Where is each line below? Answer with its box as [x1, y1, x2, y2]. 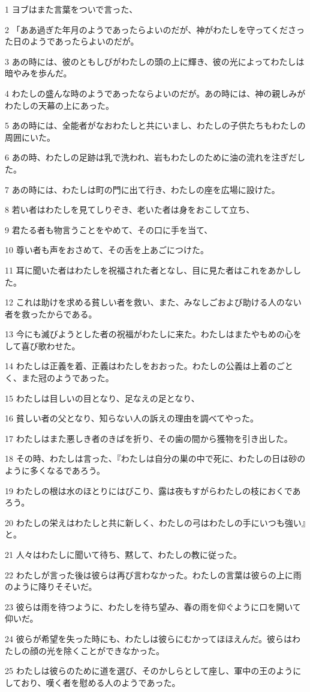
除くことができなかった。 [63, 644, 164, 657]
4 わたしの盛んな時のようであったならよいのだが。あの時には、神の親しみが [5, 87, 306, 99]
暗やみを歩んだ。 [5, 67, 72, 79]
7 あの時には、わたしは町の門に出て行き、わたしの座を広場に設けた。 [5, 183, 280, 195]
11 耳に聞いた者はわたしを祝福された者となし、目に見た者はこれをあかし [5, 263, 293, 276]
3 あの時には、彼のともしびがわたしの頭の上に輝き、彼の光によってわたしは [5, 55, 305, 67]
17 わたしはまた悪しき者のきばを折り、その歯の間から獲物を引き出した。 [5, 432, 293, 444]
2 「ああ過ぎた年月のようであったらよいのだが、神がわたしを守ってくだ [5, 23, 288, 35]
